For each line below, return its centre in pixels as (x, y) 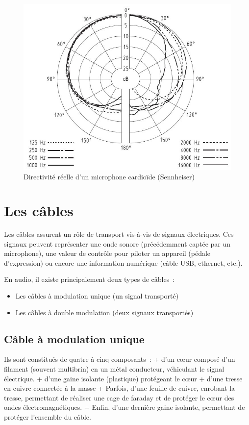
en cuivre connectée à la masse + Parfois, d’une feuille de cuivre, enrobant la (120, 388)
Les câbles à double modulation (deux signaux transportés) (104, 312)
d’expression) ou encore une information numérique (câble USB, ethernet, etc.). (123, 262)
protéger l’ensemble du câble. (48, 416)
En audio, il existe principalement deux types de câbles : (89, 279)
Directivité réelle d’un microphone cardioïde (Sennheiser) (109, 177)
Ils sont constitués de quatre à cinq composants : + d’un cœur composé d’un (120, 359)
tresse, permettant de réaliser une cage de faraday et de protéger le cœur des (119, 397)
